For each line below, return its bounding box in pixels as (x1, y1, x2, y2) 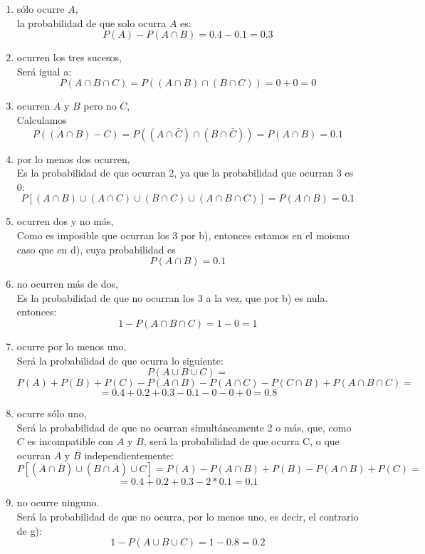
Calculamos (16, 112, 67, 127)
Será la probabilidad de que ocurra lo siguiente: (16, 352, 224, 367)
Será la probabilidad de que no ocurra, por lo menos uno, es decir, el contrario (16, 509, 359, 524)
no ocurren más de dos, (16, 276, 118, 291)
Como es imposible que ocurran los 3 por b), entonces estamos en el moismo (16, 227, 350, 242)
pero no (83, 98, 117, 113)
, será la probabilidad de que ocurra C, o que (143, 434, 340, 449)
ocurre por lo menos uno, (16, 338, 127, 353)
